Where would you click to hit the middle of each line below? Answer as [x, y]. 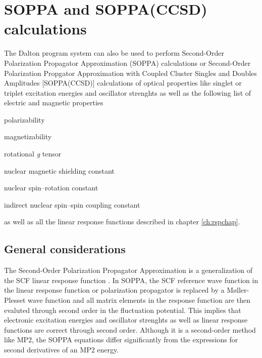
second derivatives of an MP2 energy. [62, 349]
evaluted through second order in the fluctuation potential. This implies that [123, 310]
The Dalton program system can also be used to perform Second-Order [114, 53]
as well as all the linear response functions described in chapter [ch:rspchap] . [122, 222]
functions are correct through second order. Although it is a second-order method [130, 329]
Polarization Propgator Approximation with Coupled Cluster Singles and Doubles [130, 73]
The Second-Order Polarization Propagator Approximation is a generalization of [128, 270]
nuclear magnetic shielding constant [59, 170]
